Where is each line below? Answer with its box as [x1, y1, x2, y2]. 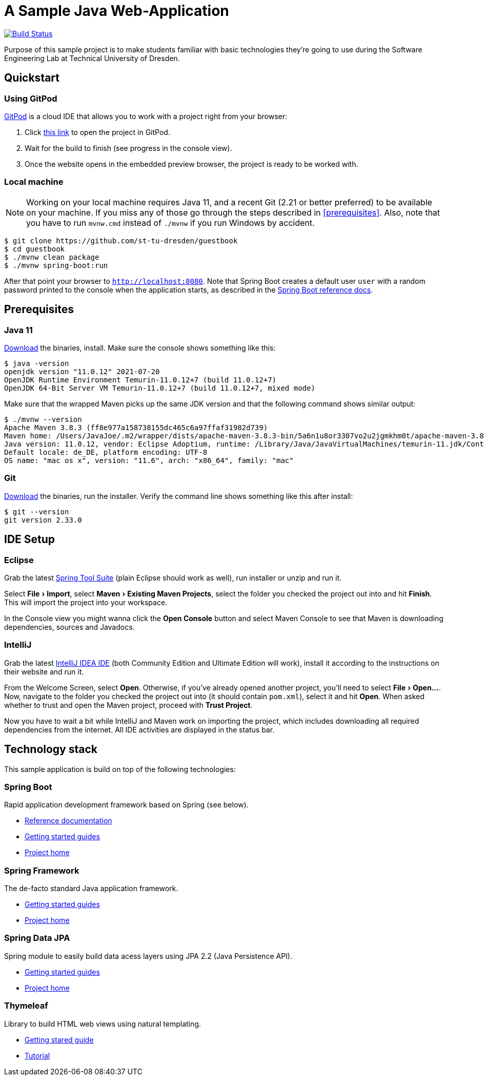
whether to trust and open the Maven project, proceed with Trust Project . [4, 700, 253, 709]
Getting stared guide [25, 1035, 94, 1044]
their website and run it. [4, 667, 84, 676]
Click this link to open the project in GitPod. [25, 127, 170, 137]
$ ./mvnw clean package [4, 253, 99, 261]
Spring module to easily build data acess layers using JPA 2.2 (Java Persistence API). [4, 951, 292, 960]
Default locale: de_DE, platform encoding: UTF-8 [4, 448, 208, 456]
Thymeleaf [4, 1000, 48, 1011]
